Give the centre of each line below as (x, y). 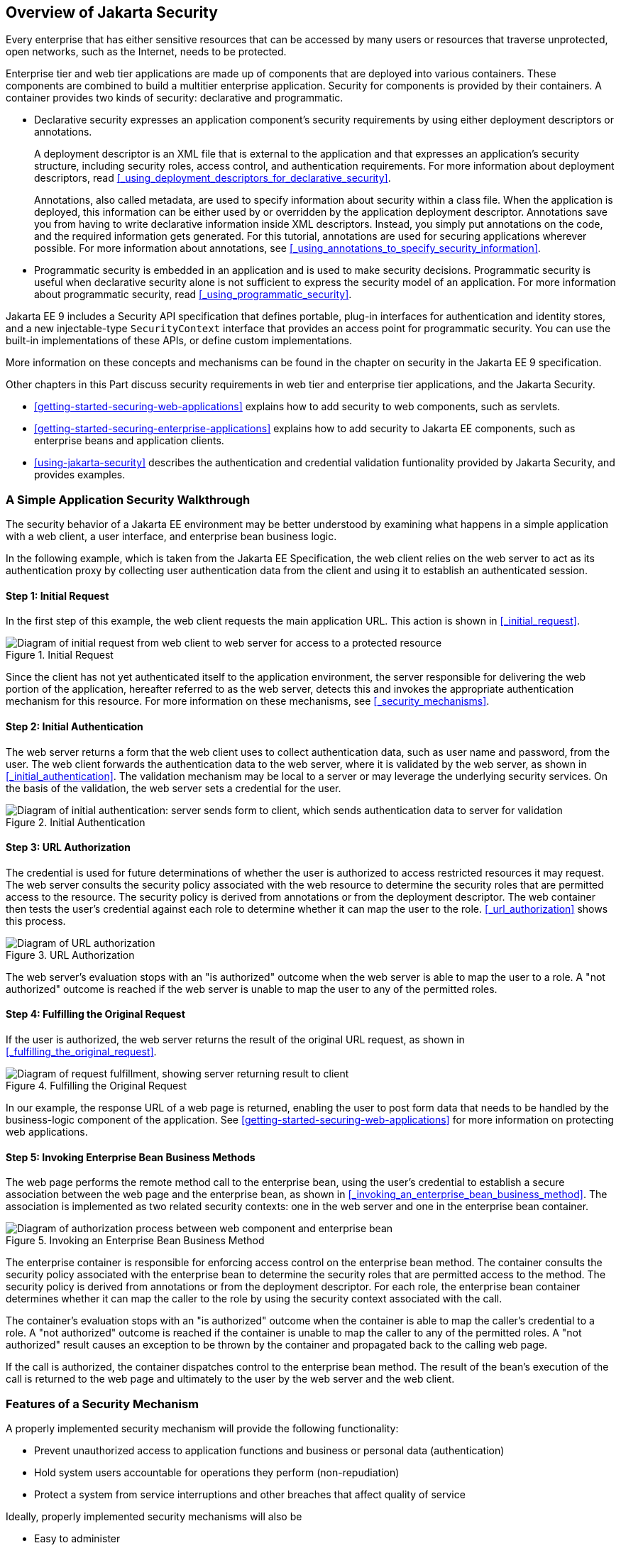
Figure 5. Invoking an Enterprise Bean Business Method (135, 1241)
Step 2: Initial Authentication (75, 726)
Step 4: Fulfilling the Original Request (95, 1014)
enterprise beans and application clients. (129, 441)
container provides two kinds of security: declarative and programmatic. (175, 98)
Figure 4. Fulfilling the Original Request (97, 1086)
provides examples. (80, 475)
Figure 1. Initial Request (60, 655)
